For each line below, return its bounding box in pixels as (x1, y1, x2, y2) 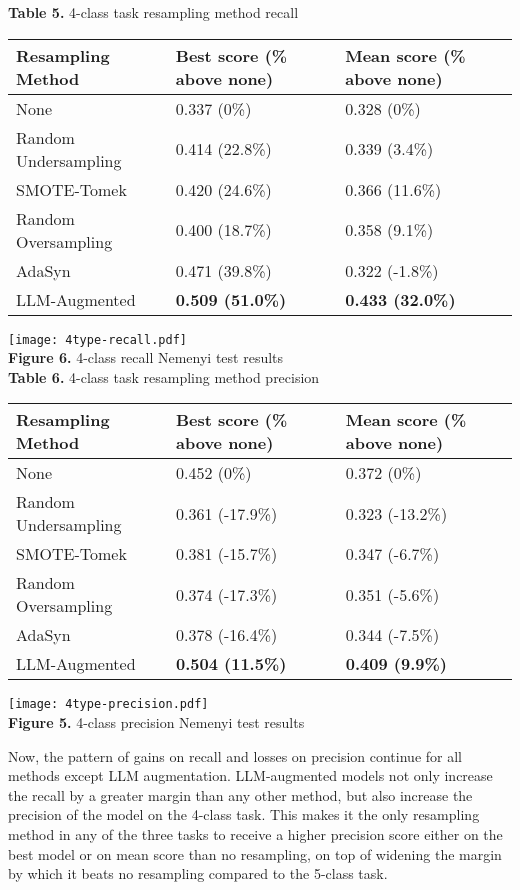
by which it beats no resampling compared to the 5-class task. (8, 863, 388, 884)
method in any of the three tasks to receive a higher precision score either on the (8, 824, 503, 845)
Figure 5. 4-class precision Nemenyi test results (8, 712, 305, 733)
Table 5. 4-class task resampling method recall (8, 2, 299, 22)
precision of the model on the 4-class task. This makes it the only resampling (8, 804, 480, 825)
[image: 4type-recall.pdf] (8, 332, 187, 347)
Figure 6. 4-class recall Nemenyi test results (8, 347, 284, 368)
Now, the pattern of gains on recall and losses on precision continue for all (8, 745, 462, 766)
